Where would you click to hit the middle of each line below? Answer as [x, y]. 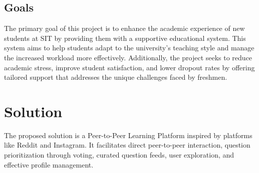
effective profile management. [49, 164]
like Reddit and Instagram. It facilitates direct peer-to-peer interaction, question [127, 145]
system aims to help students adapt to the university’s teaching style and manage [129, 48]
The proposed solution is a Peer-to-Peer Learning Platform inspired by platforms [128, 135]
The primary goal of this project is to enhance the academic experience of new [124, 28]
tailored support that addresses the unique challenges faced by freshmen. [116, 77]
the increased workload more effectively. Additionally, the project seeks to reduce [128, 57]
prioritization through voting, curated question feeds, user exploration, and [119, 155]
